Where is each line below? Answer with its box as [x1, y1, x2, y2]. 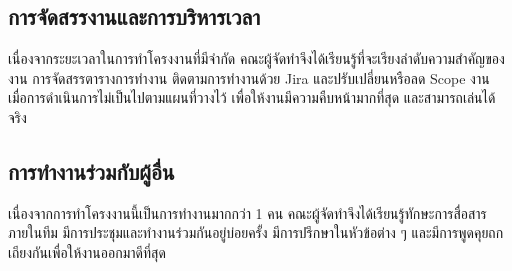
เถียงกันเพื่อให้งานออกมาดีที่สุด [8, 241, 166, 262]
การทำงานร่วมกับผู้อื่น [8, 155, 175, 186]
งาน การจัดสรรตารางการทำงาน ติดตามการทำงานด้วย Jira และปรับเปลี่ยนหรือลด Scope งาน [8, 67, 490, 88]
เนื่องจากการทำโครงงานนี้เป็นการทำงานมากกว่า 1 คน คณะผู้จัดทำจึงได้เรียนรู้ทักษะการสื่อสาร [8, 202, 487, 223]
